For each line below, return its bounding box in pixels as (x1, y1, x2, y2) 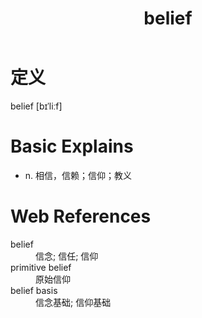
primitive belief (10, 261, 72, 273)
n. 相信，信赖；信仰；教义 (24, 169, 133, 181)
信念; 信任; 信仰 (35, 250, 99, 262)
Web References (10, 205, 152, 228)
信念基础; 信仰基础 (35, 296, 112, 308)
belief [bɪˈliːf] (10, 100, 63, 112)
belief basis (10, 284, 58, 296)
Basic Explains (10, 135, 134, 158)
